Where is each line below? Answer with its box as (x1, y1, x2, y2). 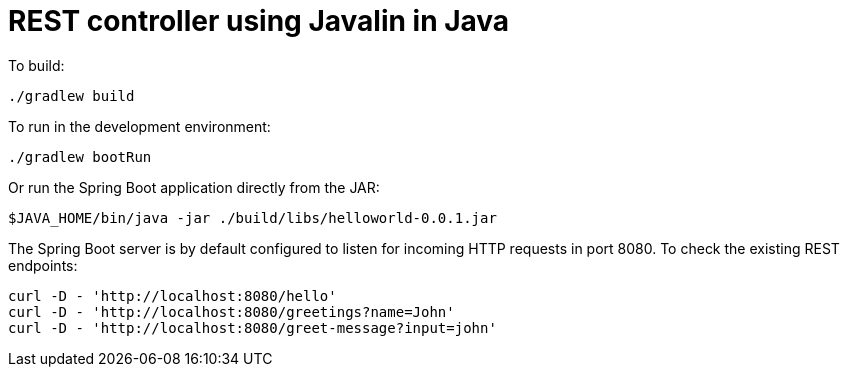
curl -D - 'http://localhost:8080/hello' (8, 287, 337, 304)
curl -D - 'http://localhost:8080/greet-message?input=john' (8, 319, 497, 336)
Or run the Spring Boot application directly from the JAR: (8, 178, 380, 196)
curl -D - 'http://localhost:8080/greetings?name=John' (8, 303, 455, 320)
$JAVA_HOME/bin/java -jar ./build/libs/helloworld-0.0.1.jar (8, 209, 497, 226)
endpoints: (8, 256, 78, 274)
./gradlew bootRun (8, 148, 152, 165)
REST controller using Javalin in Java (8, 4, 510, 38)
